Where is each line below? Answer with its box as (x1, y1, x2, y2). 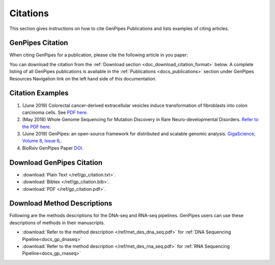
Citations (9, 8, 49, 19)
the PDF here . (22, 124, 51, 130)
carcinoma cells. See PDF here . (22, 109, 88, 115)
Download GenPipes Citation (9, 158, 103, 167)
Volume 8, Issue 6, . (22, 138, 62, 144)
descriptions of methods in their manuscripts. (9, 219, 105, 226)
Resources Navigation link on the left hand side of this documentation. (9, 75, 157, 81)
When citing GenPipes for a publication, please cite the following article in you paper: (9, 52, 188, 58)
